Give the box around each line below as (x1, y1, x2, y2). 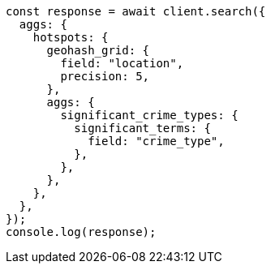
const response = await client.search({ (6, 5, 266, 18)
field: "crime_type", (88, 135, 225, 148)
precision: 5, (60, 70, 150, 83)
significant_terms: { (74, 122, 211, 135)
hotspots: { (32, 31, 109, 44)
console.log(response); (6, 225, 157, 238)
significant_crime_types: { (60, 109, 239, 122)
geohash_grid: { (46, 44, 150, 57)
